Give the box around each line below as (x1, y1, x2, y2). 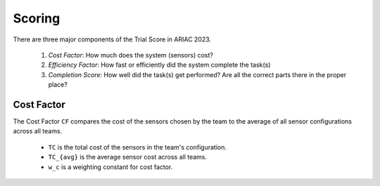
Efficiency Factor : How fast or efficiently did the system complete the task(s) (48, 60, 271, 69)
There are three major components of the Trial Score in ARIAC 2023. (13, 35, 211, 44)
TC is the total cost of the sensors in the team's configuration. (48, 142, 227, 151)
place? (48, 81, 68, 89)
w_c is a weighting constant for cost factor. (48, 162, 173, 171)
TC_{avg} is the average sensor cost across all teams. (48, 153, 208, 161)
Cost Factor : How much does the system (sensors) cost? (48, 51, 214, 59)
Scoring (13, 11, 61, 26)
